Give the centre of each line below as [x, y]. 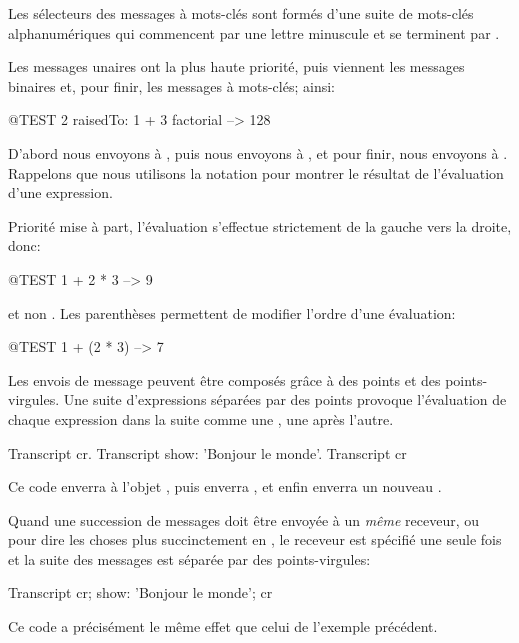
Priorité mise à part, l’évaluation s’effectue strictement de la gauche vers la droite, [260, 225]
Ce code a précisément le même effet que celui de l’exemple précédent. [223, 626]
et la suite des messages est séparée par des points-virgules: [189, 558]
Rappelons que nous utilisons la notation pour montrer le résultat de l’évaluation [256, 172]
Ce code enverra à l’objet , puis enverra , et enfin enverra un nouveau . [225, 486]
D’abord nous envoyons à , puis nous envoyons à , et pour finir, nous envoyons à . [258, 152]
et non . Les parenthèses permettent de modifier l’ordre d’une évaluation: [232, 312]
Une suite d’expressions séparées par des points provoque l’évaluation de [285, 399]
